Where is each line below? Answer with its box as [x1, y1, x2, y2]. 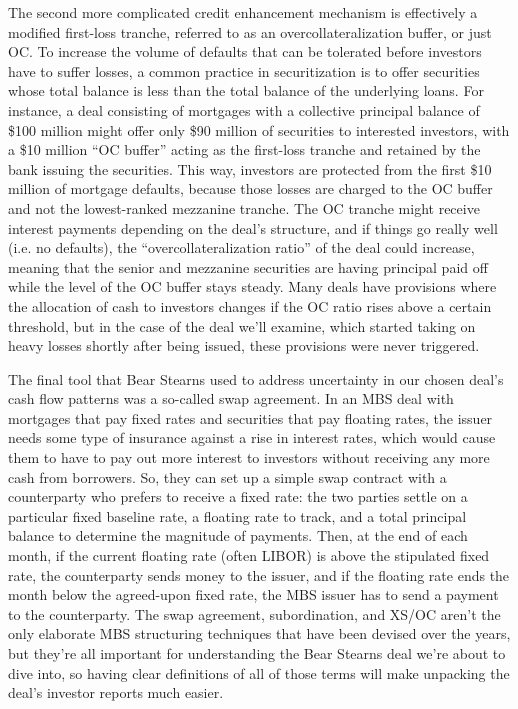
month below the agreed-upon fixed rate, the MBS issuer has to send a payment [8, 584, 499, 605]
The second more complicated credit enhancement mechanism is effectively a [8, 2, 478, 22]
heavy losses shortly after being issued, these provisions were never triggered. [8, 335, 480, 356]
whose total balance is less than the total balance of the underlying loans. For [8, 80, 484, 101]
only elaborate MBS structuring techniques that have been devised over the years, [8, 623, 511, 644]
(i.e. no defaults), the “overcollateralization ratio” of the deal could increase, [8, 237, 475, 258]
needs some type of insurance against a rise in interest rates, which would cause [8, 427, 496, 448]
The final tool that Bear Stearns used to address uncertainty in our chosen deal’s [8, 368, 504, 389]
